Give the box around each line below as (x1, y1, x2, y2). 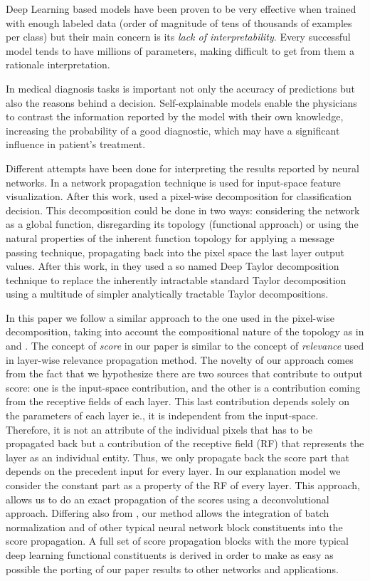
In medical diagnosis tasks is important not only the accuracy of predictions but (6, 80, 355, 95)
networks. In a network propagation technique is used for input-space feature (6, 174, 341, 189)
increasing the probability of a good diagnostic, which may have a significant (6, 122, 340, 137)
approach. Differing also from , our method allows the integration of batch (6, 506, 329, 520)
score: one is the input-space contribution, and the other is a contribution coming (6, 380, 361, 394)
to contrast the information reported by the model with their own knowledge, (6, 109, 344, 124)
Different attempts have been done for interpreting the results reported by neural (6, 160, 359, 175)
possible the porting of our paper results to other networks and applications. (6, 561, 339, 576)
